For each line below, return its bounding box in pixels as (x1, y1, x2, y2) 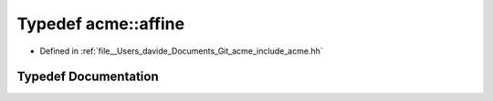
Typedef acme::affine (16, 14, 185, 34)
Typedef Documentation (16, 69, 159, 85)
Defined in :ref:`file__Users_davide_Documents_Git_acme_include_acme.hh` (39, 45, 323, 56)
